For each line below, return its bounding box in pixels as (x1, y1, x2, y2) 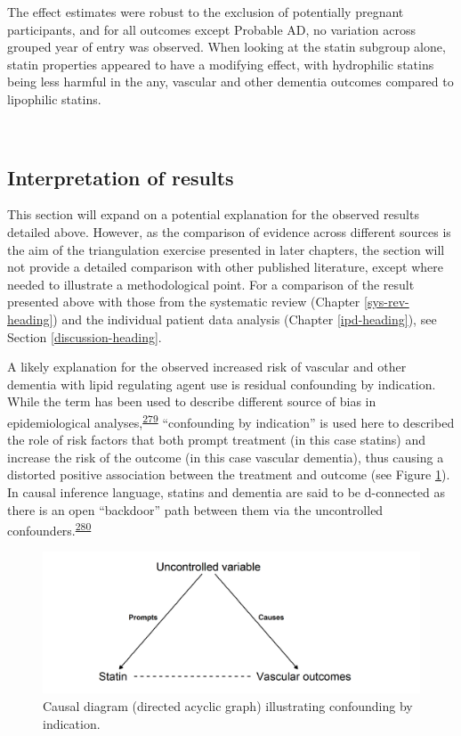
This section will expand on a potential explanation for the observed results (7, 205, 419, 224)
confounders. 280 (7, 519, 92, 539)
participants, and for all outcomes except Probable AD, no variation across (7, 20, 417, 38)
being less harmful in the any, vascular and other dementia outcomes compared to (7, 72, 454, 91)
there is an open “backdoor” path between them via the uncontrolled (7, 500, 384, 519)
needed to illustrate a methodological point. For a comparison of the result (7, 274, 415, 293)
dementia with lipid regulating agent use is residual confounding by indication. (7, 374, 436, 393)
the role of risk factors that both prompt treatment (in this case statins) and (7, 430, 426, 449)
